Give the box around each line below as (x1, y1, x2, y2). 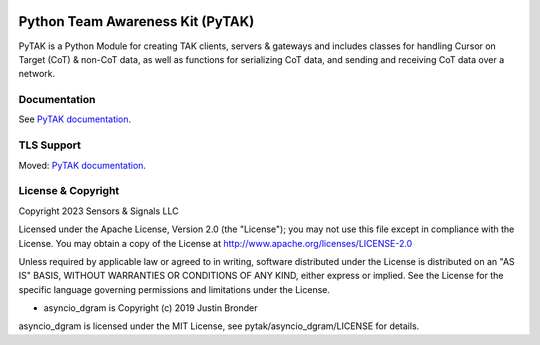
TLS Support (18, 138, 82, 152)
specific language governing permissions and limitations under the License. (18, 283, 330, 295)
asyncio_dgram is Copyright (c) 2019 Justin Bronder (43, 302, 258, 314)
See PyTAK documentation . (18, 113, 132, 125)
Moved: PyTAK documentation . (18, 159, 147, 171)
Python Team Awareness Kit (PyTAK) (18, 13, 255, 30)
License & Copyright (18, 184, 120, 198)
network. (18, 68, 56, 80)
